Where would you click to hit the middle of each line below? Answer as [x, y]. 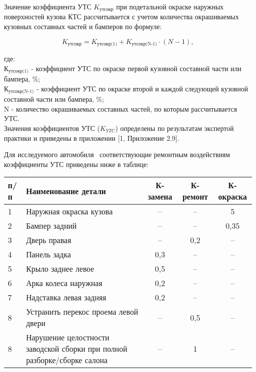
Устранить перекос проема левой [82, 312]
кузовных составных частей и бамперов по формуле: [83, 26]
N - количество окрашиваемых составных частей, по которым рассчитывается [121, 108]
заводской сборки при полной [77, 349]
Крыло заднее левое [60, 269]
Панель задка [48, 254]
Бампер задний [51, 226]
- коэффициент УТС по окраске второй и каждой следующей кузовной [142, 88]
